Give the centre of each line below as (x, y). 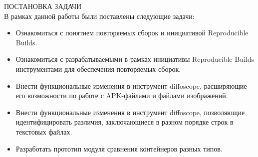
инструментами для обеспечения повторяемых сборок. (98, 69)
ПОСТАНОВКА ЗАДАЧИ (43, 6)
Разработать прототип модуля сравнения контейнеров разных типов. (119, 148)
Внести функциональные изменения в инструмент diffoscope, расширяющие (131, 85)
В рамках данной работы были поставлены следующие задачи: (99, 16)
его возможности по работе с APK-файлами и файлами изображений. (122, 95)
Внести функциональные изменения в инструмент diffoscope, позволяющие (130, 112)
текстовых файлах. (44, 131)
